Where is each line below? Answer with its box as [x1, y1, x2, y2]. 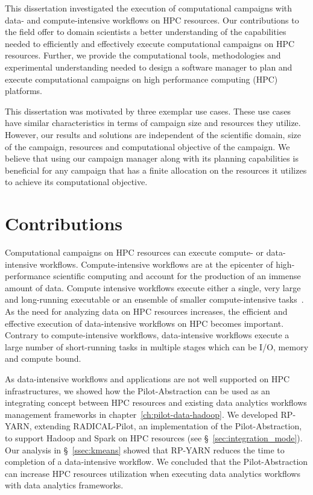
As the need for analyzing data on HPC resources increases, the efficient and [5, 305, 288, 317]
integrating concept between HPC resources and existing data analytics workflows [5, 396, 307, 409]
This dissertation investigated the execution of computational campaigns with [5, 2, 292, 14]
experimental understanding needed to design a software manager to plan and [5, 60, 292, 73]
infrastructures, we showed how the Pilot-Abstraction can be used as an [5, 384, 270, 397]
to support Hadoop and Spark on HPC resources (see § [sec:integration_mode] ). [5, 431, 303, 444]
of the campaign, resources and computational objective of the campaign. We [5, 140, 290, 153]
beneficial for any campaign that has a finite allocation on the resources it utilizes [5, 163, 307, 176]
